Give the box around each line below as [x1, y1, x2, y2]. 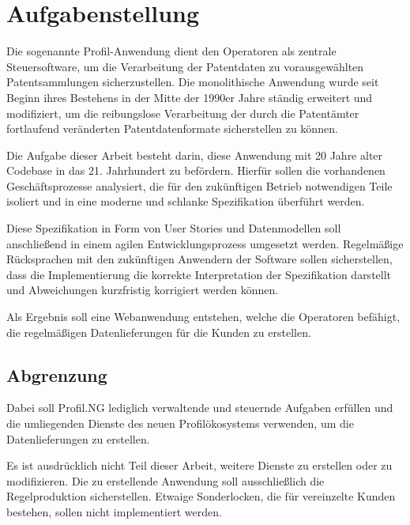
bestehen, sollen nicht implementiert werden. [6, 503, 222, 519]
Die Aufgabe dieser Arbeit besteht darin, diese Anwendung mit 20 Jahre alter [6, 146, 383, 163]
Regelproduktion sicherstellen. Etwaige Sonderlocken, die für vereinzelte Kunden [6, 488, 396, 504]
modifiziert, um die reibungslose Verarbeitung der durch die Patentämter [6, 104, 359, 121]
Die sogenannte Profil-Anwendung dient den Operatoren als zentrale [6, 43, 337, 59]
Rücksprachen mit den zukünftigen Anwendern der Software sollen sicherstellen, [6, 251, 393, 267]
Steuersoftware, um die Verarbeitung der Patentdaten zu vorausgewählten [6, 58, 364, 74]
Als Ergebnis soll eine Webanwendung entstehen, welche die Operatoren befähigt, [6, 308, 401, 325]
